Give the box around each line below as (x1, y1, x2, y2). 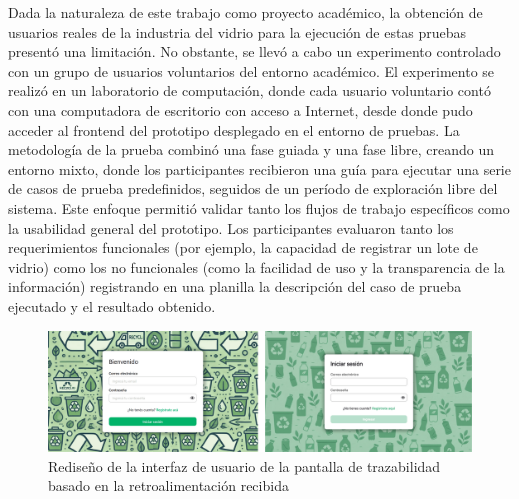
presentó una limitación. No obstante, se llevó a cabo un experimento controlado (8, 41, 501, 62)
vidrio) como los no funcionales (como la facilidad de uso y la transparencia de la (8, 256, 505, 277)
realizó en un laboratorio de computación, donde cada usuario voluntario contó (8, 80, 491, 101)
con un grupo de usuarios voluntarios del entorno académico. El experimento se (8, 60, 495, 81)
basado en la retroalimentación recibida (48, 475, 289, 496)
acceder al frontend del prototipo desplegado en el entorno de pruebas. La (8, 119, 460, 140)
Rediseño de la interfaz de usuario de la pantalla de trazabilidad (48, 455, 441, 476)
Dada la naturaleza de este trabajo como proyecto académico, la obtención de (8, 2, 483, 22)
